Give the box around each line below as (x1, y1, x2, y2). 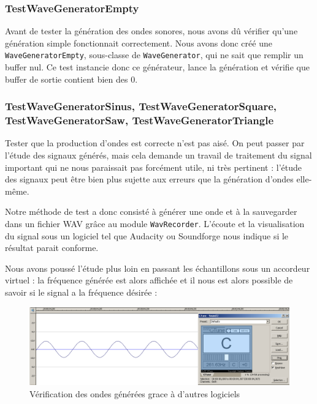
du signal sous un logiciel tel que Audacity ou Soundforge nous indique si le (5, 229, 289, 242)
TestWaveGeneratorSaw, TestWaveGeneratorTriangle (5, 113, 274, 128)
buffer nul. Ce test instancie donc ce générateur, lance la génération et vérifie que (5, 61, 310, 73)
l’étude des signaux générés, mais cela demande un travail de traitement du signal (5, 148, 312, 161)
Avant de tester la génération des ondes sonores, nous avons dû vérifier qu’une (5, 24, 298, 37)
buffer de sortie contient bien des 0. (5, 72, 138, 85)
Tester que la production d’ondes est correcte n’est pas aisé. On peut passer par (5, 137, 305, 149)
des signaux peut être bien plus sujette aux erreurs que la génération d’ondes (5, 173, 294, 185)
